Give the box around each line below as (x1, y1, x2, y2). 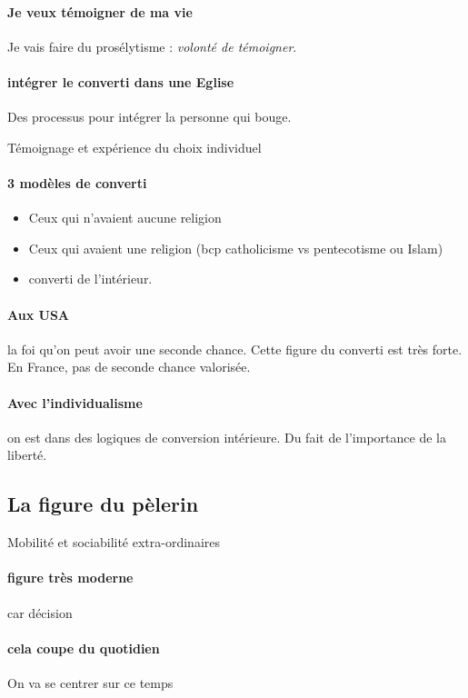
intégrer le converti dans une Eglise (7, 72, 234, 91)
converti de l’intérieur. (28, 269, 153, 288)
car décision (7, 603, 73, 622)
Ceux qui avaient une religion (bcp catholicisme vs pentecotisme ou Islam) (28, 238, 443, 257)
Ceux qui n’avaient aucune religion (28, 208, 222, 227)
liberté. (7, 445, 47, 464)
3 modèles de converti (7, 173, 147, 192)
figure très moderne (7, 568, 134, 587)
